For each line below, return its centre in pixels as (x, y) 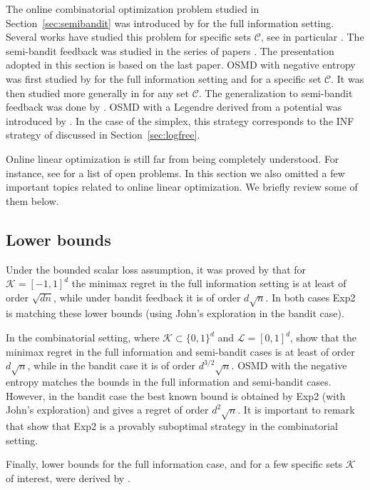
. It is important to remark (296, 410)
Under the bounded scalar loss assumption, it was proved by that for (156, 269)
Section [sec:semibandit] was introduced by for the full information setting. (170, 22)
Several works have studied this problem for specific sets (128, 37)
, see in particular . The (312, 37)
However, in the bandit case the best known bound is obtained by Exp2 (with (176, 395)
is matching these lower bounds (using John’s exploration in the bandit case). (175, 313)
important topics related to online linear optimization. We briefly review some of (182, 187)
